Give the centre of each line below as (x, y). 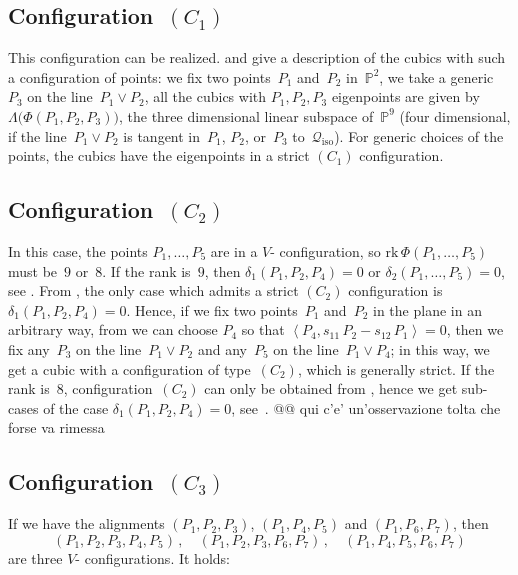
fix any (29, 348)
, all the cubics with (205, 96)
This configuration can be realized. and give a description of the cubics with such (257, 57)
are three (35, 557)
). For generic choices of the (419, 135)
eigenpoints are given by (405, 96)
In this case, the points (78, 250)
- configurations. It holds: (152, 557)
